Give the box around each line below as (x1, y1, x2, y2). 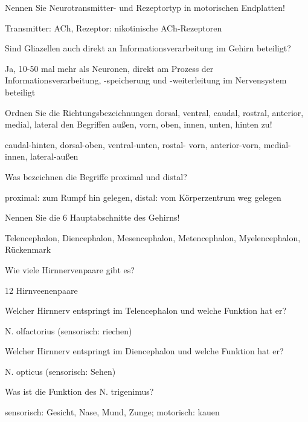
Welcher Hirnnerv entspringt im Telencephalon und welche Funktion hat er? (5, 304, 287, 317)
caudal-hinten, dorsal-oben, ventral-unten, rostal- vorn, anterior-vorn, (5, 138, 261, 151)
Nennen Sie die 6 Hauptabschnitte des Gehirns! (5, 211, 180, 224)
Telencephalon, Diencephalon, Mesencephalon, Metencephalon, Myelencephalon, (5, 231, 301, 244)
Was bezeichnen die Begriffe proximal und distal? (5, 170, 187, 183)
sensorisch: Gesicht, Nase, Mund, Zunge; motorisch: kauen (5, 406, 220, 418)
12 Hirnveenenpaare (5, 284, 78, 296)
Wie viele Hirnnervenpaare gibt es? (5, 263, 135, 276)
